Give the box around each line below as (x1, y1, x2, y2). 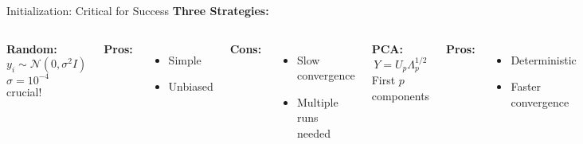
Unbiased (168, 78, 213, 95)
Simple (168, 51, 202, 68)
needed (296, 124, 331, 141)
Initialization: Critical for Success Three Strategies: (6, 2, 269, 18)
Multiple (296, 93, 338, 110)
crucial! (6, 83, 42, 99)
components (371, 88, 430, 104)
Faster (511, 78, 542, 95)
